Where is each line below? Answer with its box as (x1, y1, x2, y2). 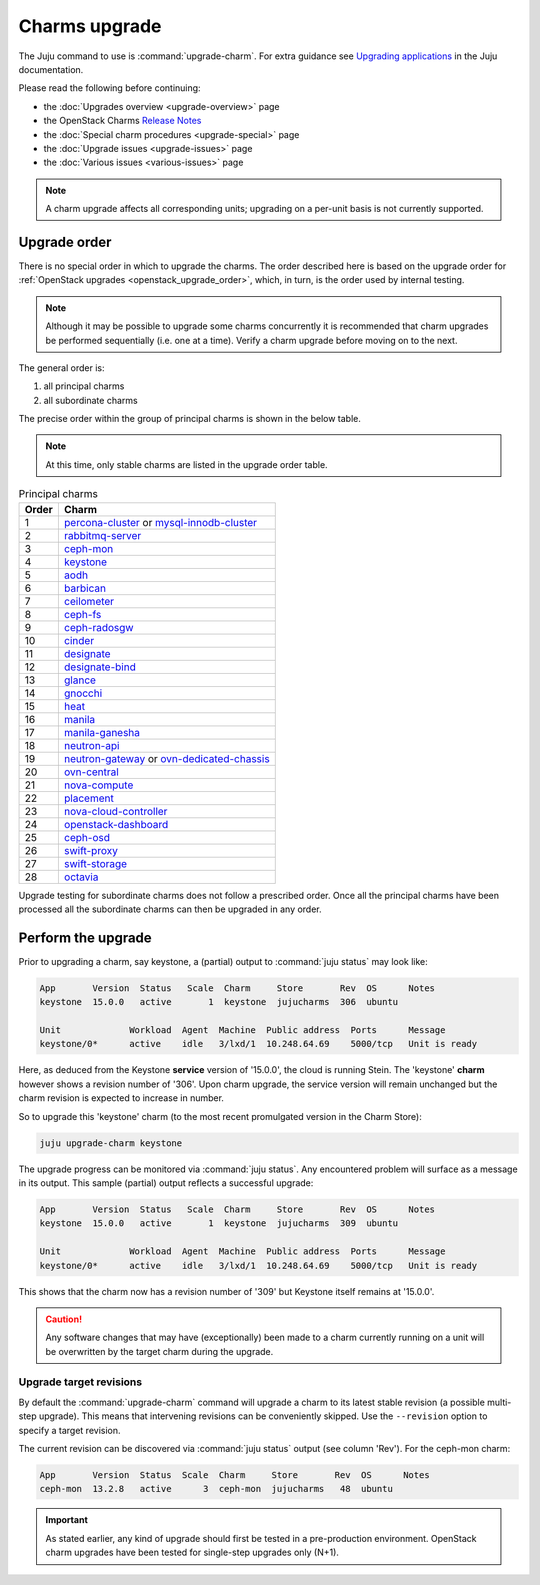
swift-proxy (63, 843, 119, 857)
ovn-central (63, 765, 119, 779)
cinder (63, 633, 95, 647)
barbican (63, 581, 107, 595)
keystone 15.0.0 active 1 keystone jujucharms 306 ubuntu (39, 996, 399, 1008)
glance (63, 673, 97, 687)
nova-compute (63, 778, 134, 792)
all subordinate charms (43, 394, 139, 406)
